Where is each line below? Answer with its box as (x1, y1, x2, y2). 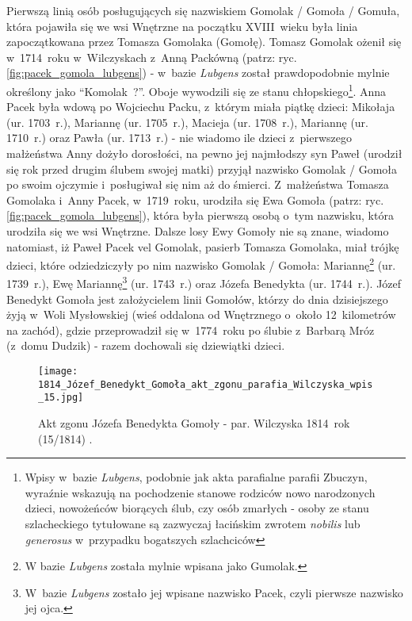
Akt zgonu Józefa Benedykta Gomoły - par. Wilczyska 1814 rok (38, 415, 350, 431)
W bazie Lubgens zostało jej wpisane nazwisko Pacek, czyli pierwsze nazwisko (25, 584, 403, 600)
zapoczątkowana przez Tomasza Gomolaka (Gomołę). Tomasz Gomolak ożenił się (6, 33, 402, 50)
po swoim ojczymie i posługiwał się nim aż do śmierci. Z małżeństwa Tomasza (6, 176, 389, 193)
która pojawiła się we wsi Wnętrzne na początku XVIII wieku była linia (6, 17, 358, 34)
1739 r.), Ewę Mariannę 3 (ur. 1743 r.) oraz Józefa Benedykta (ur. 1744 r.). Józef (6, 273, 402, 292)
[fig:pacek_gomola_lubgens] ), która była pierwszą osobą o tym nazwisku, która (6, 207, 394, 224)
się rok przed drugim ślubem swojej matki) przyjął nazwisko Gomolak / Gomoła (6, 160, 398, 177)
